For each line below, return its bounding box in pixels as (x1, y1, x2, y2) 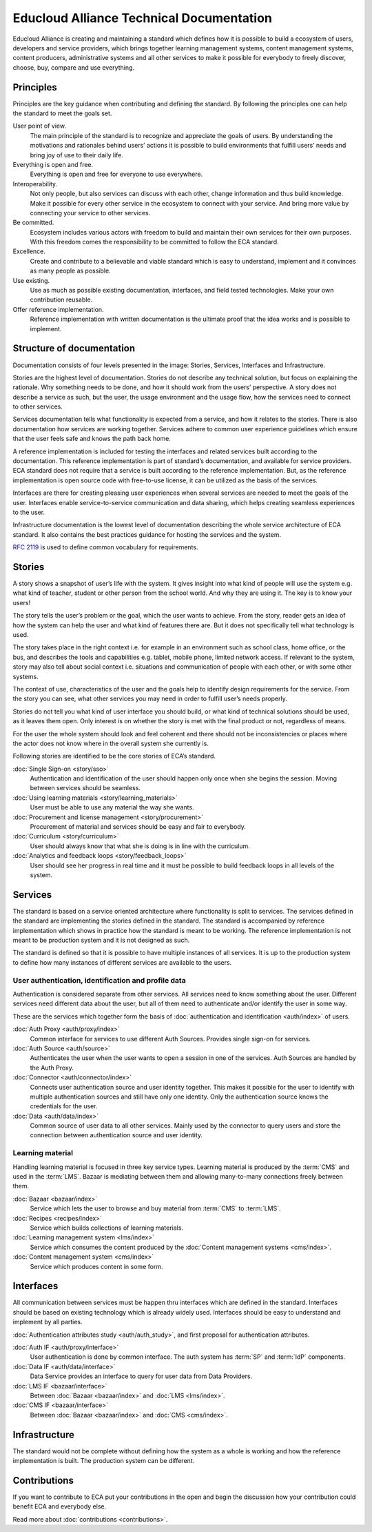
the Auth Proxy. (30, 1063, 74, 1072)
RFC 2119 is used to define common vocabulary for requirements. (12, 543, 198, 551)
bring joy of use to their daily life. (30, 150, 123, 159)
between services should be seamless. (30, 784, 141, 792)
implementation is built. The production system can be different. (12, 1457, 195, 1465)
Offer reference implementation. (12, 305, 104, 313)
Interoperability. (12, 179, 58, 188)
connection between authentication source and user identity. (30, 1131, 203, 1139)
